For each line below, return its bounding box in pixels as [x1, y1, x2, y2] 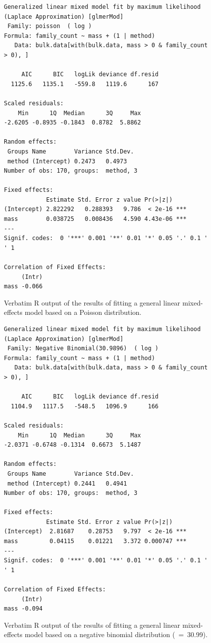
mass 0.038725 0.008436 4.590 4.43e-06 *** [4, 215, 187, 223]
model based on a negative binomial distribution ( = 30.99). [25, 629, 208, 640]
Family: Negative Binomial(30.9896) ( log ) [7, 345, 158, 352]
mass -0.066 [4, 283, 43, 290]
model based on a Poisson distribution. [25, 307, 142, 317]
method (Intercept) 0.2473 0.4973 [7, 157, 127, 165]
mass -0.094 [4, 605, 43, 612]
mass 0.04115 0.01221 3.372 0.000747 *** [4, 538, 187, 545]
